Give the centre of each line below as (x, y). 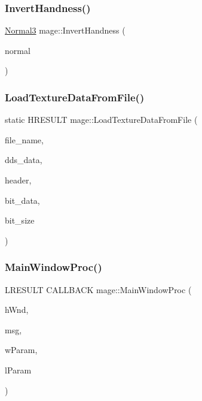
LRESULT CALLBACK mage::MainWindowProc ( (98, 289)
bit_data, (22, 200)
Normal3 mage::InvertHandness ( (65, 30)
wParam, (21, 350)
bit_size (20, 220)
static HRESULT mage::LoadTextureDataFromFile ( (101, 120)
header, (18, 180)
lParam (18, 370)
